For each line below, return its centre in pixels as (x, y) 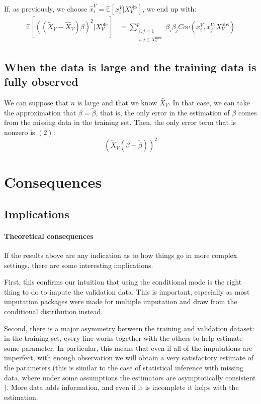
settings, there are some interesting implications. (79, 265)
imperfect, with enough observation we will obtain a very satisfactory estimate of (129, 358)
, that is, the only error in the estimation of (163, 112)
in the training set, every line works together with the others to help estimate (123, 338)
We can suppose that (36, 102)
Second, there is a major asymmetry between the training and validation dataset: (129, 328)
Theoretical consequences (49, 236)
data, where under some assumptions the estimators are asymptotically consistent (130, 377)
